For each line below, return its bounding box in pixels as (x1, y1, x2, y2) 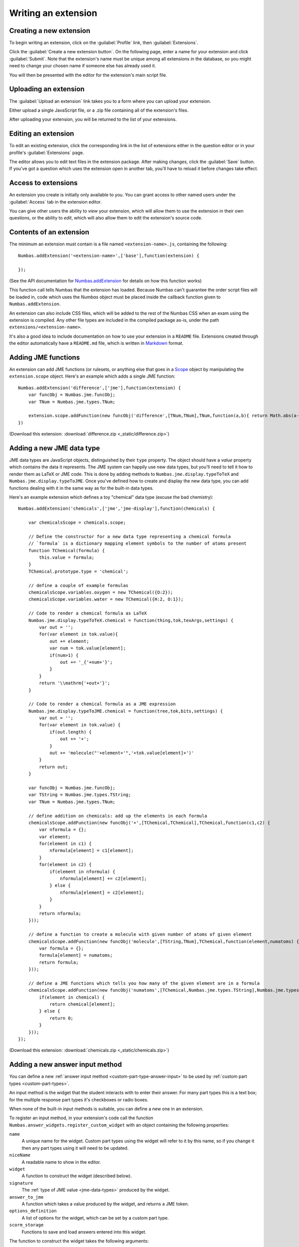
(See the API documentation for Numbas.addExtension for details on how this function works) (9, 277, 202, 284)
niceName (9, 1152, 31, 1158)
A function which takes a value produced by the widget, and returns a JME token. (21, 1201, 189, 1207)
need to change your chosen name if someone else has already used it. (9, 63, 156, 69)
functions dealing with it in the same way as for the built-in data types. (9, 485, 154, 491)
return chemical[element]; (49, 1002, 116, 1007)
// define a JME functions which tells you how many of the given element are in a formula (28, 980, 260, 986)
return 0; (49, 1015, 74, 1021)
